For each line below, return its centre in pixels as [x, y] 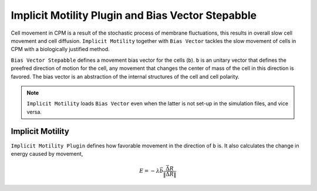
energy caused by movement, [47, 153]
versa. [34, 112]
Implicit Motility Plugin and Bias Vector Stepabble [134, 15]
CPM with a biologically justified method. [60, 49]
